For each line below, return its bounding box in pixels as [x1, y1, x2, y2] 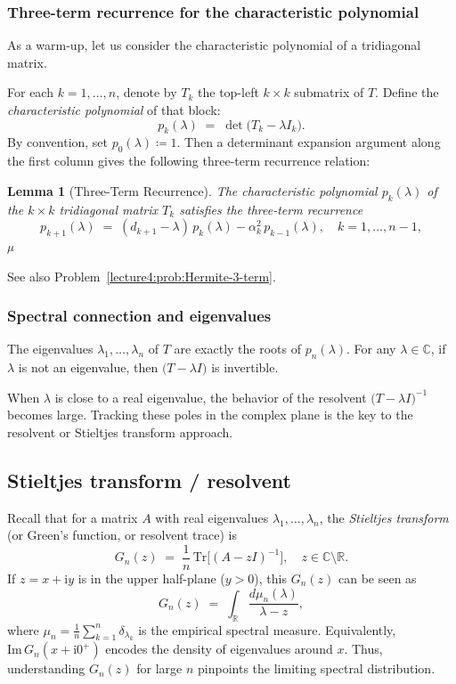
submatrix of [294, 83, 364, 102]
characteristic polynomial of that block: [7, 101, 221, 118]
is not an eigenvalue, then [18, 358, 159, 377]
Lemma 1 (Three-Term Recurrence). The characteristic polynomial [7, 181, 378, 199]
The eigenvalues [7, 339, 94, 358]
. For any [346, 339, 396, 358]
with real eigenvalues [155, 508, 269, 526]
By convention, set [7, 133, 109, 151]
